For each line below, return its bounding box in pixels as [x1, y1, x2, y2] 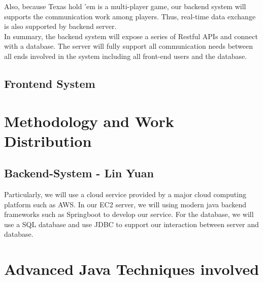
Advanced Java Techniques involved [4, 259, 259, 279]
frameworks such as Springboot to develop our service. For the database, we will [4, 209, 254, 220]
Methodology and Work [4, 110, 174, 131]
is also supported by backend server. [4, 21, 117, 32]
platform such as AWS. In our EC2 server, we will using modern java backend [4, 199, 247, 209]
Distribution [4, 130, 92, 151]
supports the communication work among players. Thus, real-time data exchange [4, 11, 256, 21]
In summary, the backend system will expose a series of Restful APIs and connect [4, 30, 258, 41]
